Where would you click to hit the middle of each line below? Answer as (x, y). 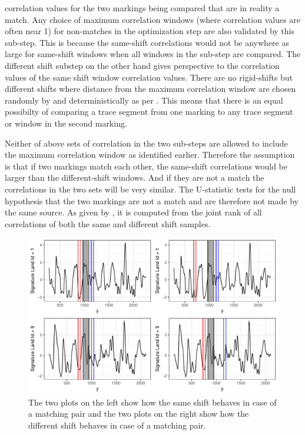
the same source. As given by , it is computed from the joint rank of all (133, 212)
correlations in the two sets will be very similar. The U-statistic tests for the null (150, 189)
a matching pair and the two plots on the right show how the (139, 414)
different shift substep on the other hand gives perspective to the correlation (142, 65)
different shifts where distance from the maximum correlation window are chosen (150, 89)
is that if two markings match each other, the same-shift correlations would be (146, 166)
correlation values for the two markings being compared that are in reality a (142, 8)
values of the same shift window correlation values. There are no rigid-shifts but (149, 77)
